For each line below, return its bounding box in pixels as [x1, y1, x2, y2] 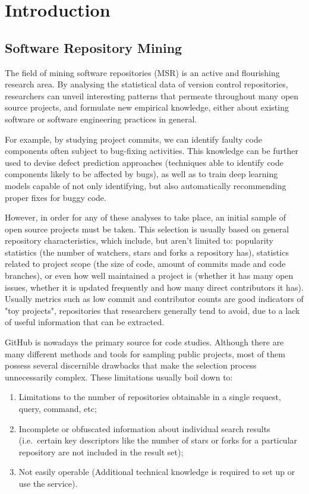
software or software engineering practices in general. [5, 112, 197, 125]
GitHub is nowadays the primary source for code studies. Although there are [5, 336, 284, 348]
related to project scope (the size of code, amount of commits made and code [5, 257, 286, 270]
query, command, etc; [18, 402, 97, 415]
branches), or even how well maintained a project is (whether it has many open [5, 269, 294, 282]
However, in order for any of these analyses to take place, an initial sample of [5, 211, 286, 224]
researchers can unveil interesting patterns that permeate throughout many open [5, 89, 299, 102]
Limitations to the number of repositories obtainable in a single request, [18, 391, 281, 403]
